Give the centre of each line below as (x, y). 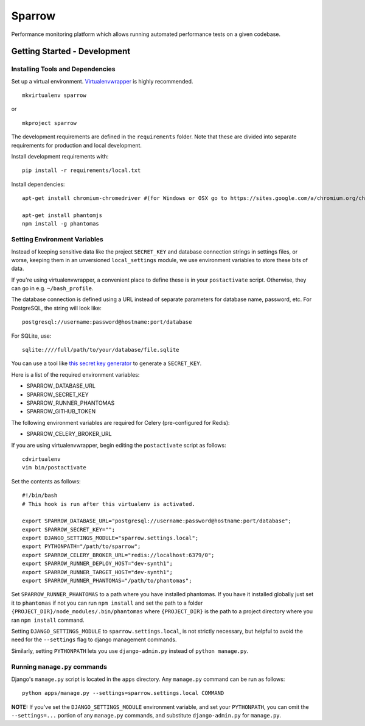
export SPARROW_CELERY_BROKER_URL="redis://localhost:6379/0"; (118, 555)
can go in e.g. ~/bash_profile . (52, 288)
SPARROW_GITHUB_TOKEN (61, 411)
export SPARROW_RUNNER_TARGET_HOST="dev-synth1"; (98, 572)
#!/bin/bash (40, 496)
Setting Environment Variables (57, 240)
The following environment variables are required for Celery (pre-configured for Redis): (121, 422)
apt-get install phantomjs (62, 215)
